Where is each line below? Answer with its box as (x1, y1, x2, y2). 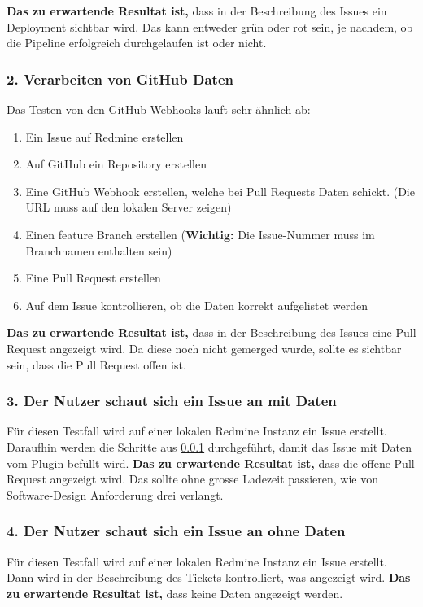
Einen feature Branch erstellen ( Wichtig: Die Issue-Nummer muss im (25, 225, 375, 242)
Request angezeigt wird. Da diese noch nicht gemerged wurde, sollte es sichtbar (7, 339, 402, 356)
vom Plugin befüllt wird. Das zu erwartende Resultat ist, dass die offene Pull (7, 454, 415, 471)
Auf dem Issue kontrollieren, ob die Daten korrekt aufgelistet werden (25, 296, 368, 313)
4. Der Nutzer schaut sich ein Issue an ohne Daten (7, 521, 346, 541)
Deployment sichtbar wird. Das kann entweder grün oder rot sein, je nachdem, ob (7, 18, 413, 35)
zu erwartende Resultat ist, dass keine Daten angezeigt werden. (7, 584, 343, 601)
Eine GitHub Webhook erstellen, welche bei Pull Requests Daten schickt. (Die (25, 182, 415, 199)
